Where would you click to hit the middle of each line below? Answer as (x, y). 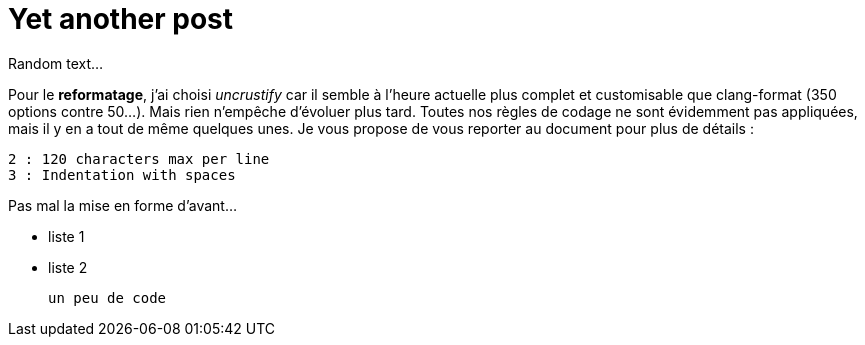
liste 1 (66, 236)
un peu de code (107, 297)
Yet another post (121, 19)
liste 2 (68, 267)
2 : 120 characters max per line (139, 158)
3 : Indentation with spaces (122, 174)
